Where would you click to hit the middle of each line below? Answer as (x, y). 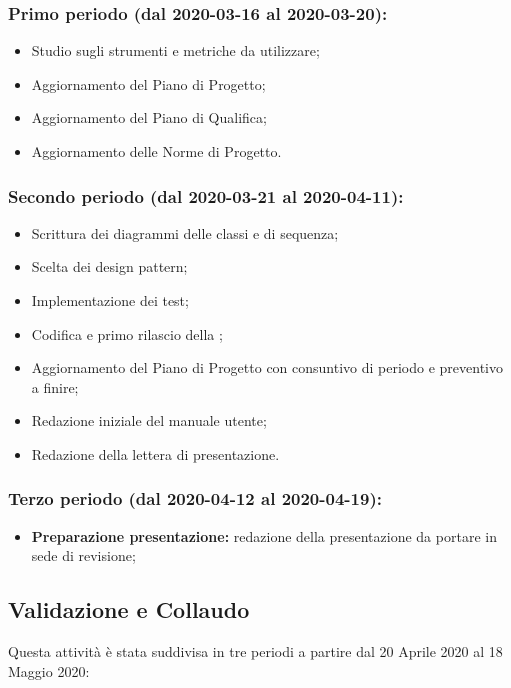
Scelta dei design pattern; (109, 266)
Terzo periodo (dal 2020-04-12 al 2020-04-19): (195, 498)
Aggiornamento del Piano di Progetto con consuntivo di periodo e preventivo (267, 367)
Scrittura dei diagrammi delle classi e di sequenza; (185, 232)
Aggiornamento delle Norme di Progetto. (156, 151)
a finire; (55, 386)
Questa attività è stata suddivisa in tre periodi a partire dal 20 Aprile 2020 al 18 (255, 651)
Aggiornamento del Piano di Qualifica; (149, 117)
